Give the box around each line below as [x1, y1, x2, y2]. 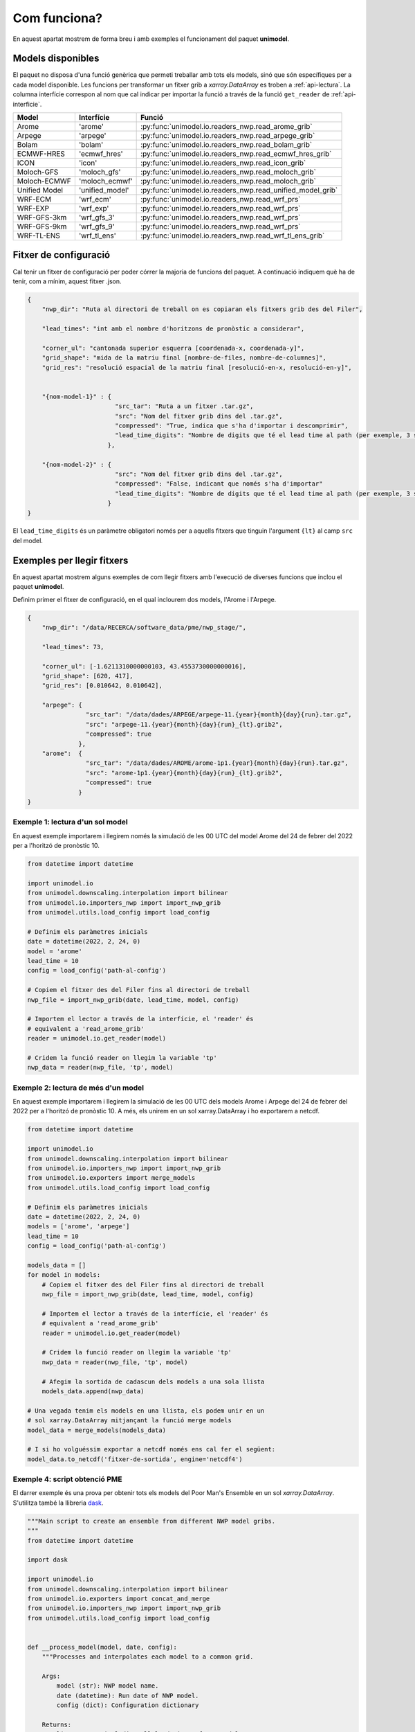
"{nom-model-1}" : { [41, 392, 112, 400]
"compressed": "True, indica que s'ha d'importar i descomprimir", [114, 421, 349, 430]
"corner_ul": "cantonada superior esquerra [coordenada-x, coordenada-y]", [41, 344, 305, 352]
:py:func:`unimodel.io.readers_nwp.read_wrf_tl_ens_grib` [140, 231, 325, 240]
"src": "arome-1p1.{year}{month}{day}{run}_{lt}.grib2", [85, 769, 283, 777]
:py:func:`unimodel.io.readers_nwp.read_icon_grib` [140, 158, 306, 168]
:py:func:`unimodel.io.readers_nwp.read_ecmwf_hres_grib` [140, 149, 332, 159]
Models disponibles [12, 53, 100, 64]
